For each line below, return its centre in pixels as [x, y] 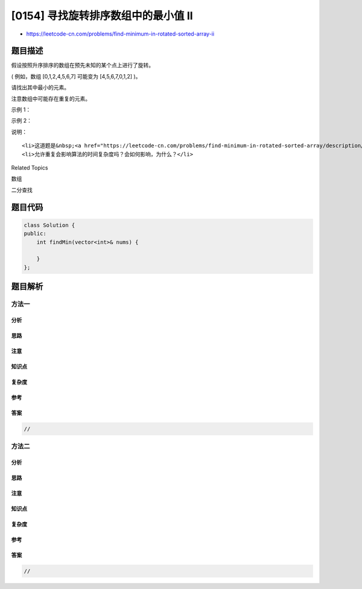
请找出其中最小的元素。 [40, 88]
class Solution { [49, 225]
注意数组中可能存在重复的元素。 [51, 98]
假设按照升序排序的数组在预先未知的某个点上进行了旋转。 [82, 65]
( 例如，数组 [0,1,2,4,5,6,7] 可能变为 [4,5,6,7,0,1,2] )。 [76, 76]
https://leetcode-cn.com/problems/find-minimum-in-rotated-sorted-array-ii [120, 34]
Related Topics [30, 167]
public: [35, 234]
